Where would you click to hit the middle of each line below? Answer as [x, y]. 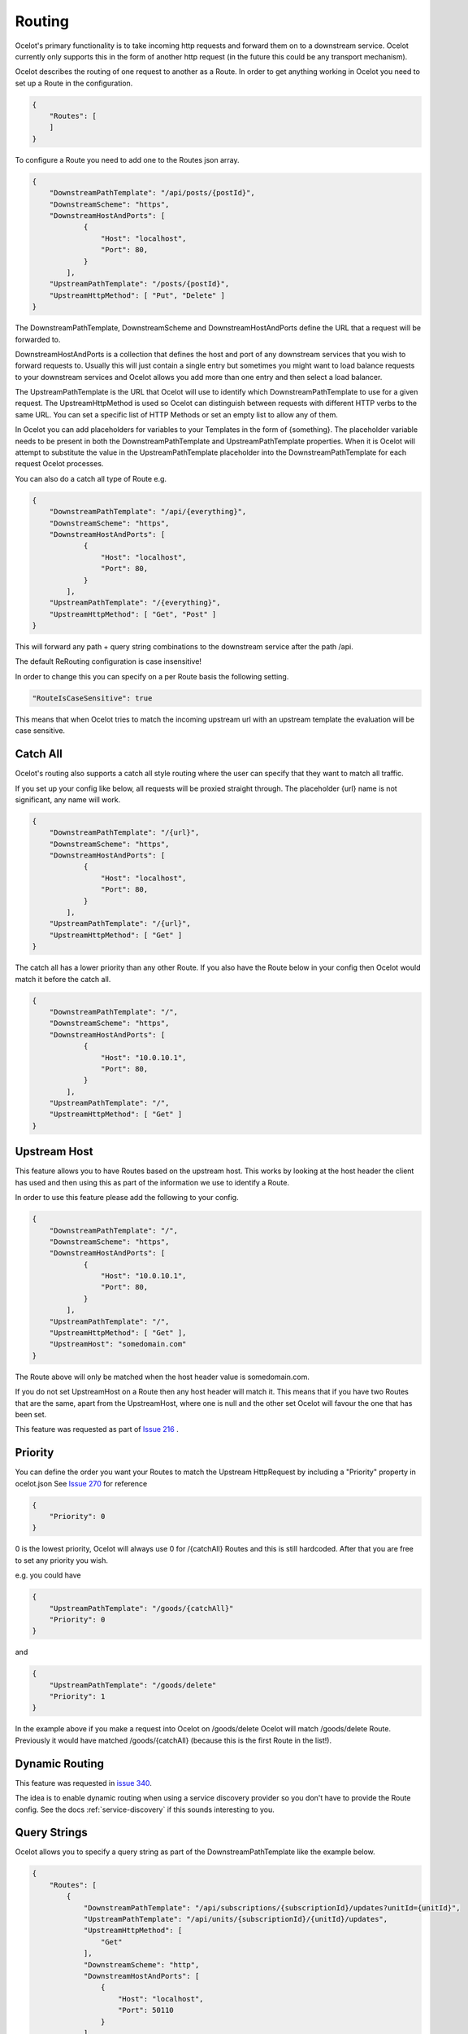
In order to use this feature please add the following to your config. [127, 1198]
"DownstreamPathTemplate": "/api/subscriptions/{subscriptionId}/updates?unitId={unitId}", [272, 1907]
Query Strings [52, 1833]
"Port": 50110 [146, 2010]
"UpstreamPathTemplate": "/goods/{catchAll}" [141, 1608]
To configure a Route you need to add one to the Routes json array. [127, 159]
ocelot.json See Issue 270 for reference [81, 1483]
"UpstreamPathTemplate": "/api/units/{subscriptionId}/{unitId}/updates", [236, 1919]
